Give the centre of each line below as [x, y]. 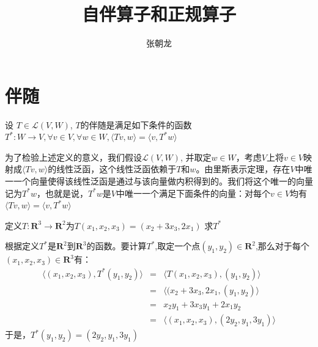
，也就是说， [62, 193]
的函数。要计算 [116, 246]
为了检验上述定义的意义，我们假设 [73, 157]
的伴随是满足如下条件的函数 [136, 124]
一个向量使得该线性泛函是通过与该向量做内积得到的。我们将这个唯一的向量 [163, 181]
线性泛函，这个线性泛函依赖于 [116, 169]
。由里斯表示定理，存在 [243, 169]
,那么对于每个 [282, 246]
